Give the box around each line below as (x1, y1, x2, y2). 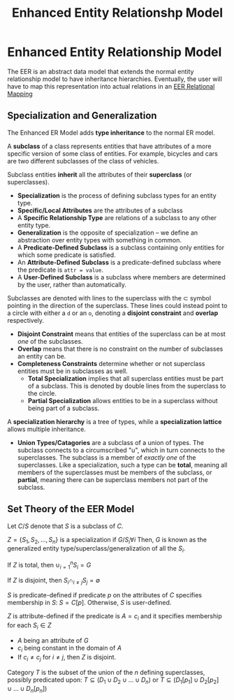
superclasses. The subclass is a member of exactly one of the (17, 453, 196, 462)
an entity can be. (17, 351, 66, 360)
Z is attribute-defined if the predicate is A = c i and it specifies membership (7, 612, 222, 622)
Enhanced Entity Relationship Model (7, 44, 222, 60)
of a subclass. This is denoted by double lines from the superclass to (27, 381, 226, 390)
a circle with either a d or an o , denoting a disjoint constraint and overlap (7, 309, 219, 317)
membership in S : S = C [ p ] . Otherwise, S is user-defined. (7, 599, 172, 607)
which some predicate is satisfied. (17, 250, 117, 259)
